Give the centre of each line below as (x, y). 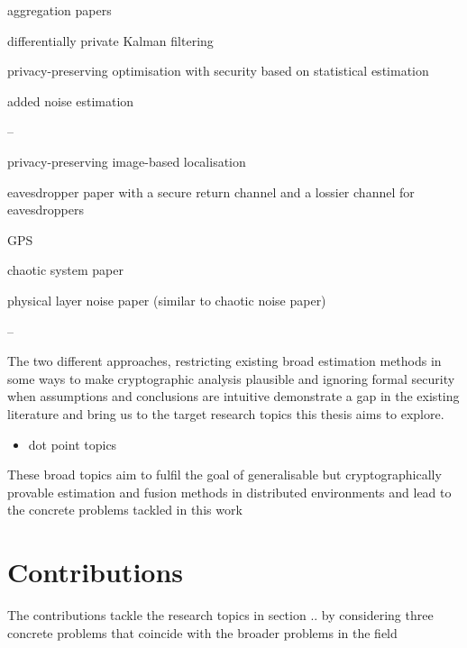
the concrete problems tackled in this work (125, 510)
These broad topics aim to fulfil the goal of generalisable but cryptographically (224, 475)
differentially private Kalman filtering (110, 40)
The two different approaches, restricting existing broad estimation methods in (224, 361)
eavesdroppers (46, 210)
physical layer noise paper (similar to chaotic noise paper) (167, 300)
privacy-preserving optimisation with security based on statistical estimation (218, 71)
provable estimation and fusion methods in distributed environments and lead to (229, 492)
